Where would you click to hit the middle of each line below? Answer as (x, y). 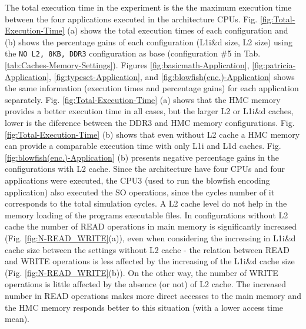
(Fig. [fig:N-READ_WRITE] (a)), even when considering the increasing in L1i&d (150, 237)
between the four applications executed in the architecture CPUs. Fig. (131, 19)
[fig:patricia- (274, 65)
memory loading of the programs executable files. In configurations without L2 (147, 215)
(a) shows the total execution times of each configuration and (178, 30)
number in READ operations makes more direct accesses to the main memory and (153, 295)
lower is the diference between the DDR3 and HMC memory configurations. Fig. (150, 122)
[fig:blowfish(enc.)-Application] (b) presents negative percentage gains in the (142, 157)
